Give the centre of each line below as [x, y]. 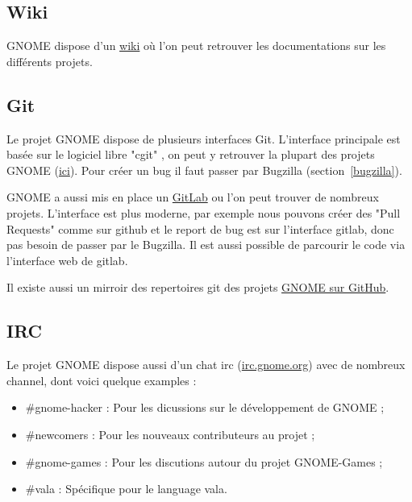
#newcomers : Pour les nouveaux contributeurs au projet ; [170, 434]
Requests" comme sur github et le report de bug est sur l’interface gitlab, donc [200, 228]
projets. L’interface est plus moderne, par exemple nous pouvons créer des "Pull [204, 212]
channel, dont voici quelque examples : [102, 380]
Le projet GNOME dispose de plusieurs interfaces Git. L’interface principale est [204, 138]
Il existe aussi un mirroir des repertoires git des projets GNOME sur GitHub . [198, 287]
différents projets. [50, 61]
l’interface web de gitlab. [67, 260]
